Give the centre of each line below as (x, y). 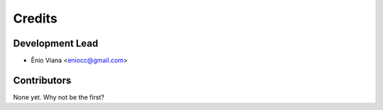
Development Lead (56, 43)
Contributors (42, 80)
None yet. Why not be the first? (59, 97)
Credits (35, 18)
